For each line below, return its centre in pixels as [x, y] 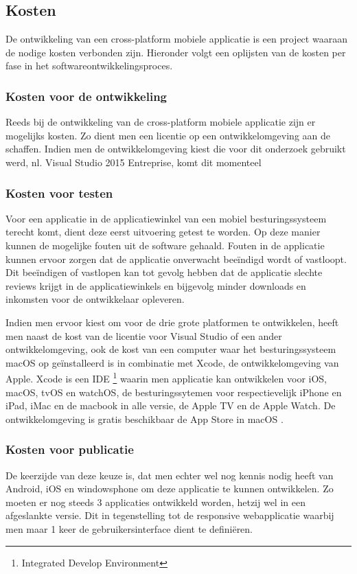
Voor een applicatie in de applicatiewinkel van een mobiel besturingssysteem [166, 218]
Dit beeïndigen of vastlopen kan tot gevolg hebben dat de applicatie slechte [164, 272]
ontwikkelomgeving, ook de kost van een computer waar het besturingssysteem [171, 349]
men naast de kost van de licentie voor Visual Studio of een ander [144, 335]
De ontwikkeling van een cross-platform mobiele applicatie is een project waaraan [176, 39]
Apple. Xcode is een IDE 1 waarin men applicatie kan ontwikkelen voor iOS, [166, 377]
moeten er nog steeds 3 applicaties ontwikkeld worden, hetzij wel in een [156, 502]
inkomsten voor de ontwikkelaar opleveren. [95, 299]
